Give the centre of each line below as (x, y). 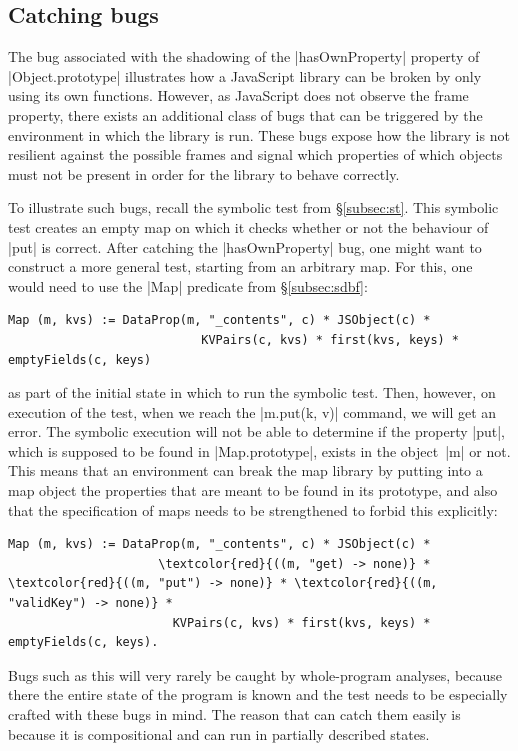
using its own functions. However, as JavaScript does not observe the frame (238, 95)
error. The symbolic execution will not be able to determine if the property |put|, (256, 431)
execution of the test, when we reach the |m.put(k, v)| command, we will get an (252, 411)
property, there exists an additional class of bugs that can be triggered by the (245, 114)
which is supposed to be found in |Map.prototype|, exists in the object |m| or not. (259, 450)
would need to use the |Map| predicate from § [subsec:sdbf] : (188, 285)
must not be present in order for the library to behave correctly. (204, 173)
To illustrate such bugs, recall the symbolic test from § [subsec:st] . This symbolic (253, 207)
